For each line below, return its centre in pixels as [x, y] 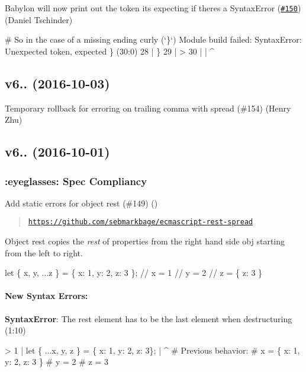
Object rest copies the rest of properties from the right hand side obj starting [145, 241]
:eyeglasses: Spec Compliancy [76, 181]
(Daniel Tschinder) [39, 19]
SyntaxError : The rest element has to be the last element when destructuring [149, 318]
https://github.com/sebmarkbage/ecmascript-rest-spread [141, 222]
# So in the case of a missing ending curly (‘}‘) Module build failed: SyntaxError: [153, 39]
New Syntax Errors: [46, 296]
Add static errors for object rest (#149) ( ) [81, 203]
